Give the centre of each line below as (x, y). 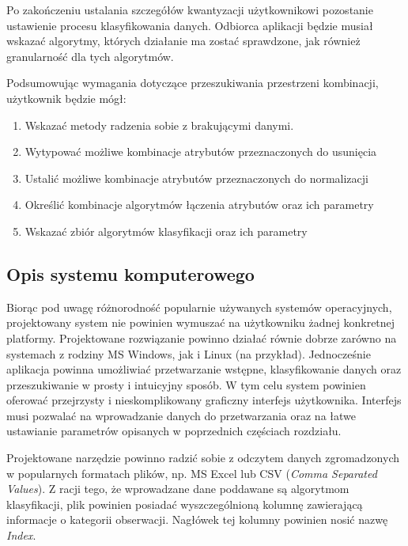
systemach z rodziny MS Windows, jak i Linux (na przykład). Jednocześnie (189, 353)
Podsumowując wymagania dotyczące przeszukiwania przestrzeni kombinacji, (193, 83)
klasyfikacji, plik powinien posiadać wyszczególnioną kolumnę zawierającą (185, 504)
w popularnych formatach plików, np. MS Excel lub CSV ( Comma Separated (192, 473)
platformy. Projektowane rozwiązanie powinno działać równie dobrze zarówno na (202, 337)
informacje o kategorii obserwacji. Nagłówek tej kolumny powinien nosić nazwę (197, 519)
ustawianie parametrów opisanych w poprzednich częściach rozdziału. (174, 431)
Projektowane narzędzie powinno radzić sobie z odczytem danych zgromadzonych (203, 458)
